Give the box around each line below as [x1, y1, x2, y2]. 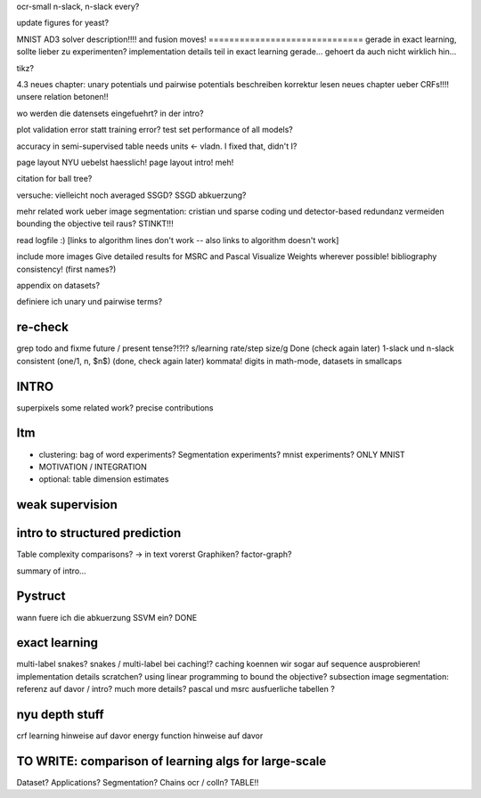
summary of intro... [16, 566, 86, 576]
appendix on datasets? [16, 281, 101, 291]
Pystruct [16, 589, 66, 604]
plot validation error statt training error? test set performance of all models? [16, 125, 294, 135]
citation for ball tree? [16, 174, 93, 184]
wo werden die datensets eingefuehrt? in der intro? [16, 108, 204, 118]
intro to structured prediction [16, 525, 182, 541]
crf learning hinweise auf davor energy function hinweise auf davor [16, 730, 264, 741]
